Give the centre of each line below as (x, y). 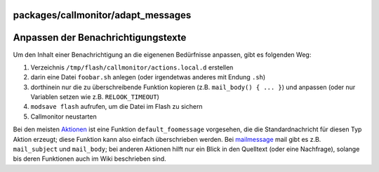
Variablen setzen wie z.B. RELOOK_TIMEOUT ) (95, 97)
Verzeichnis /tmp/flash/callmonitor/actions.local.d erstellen (132, 67)
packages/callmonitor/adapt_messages (102, 15)
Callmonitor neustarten (64, 117)
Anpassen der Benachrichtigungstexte (100, 38)
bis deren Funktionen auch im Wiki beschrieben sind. (89, 159)
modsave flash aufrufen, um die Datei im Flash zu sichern (117, 107)
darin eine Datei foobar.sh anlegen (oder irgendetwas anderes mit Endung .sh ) (148, 77)
